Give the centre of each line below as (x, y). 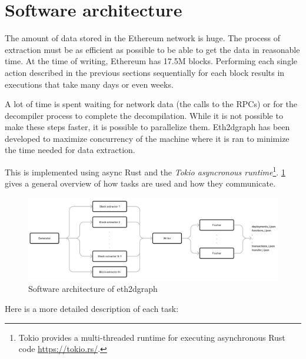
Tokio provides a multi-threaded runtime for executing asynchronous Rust (152, 337)
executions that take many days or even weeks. (89, 84)
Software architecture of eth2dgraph (93, 289)
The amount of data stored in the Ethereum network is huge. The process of (143, 38)
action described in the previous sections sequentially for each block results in (145, 72)
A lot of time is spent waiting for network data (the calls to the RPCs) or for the (151, 104)
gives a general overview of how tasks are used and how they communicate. (140, 183)
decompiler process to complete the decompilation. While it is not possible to (144, 115)
